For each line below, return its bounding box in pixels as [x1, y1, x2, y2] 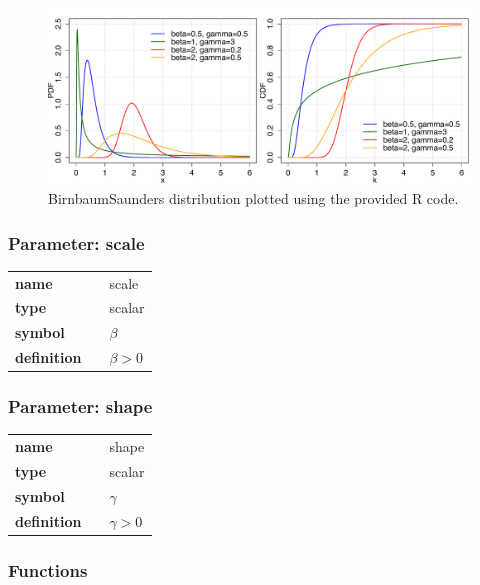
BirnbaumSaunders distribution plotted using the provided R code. [48, 187, 459, 208]
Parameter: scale [8, 230, 145, 255]
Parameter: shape [8, 394, 153, 419]
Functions [8, 557, 88, 582]
